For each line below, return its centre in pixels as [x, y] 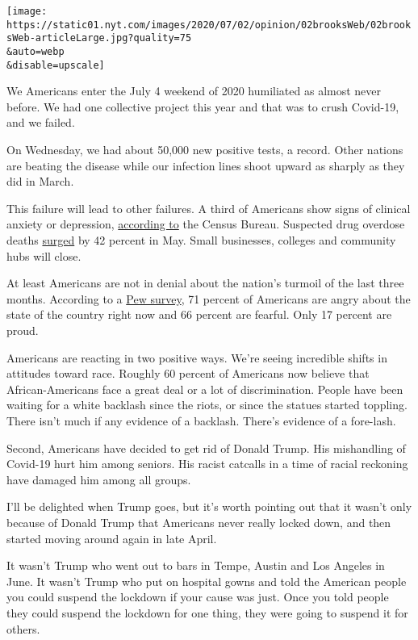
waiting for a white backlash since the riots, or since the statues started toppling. [207, 405]
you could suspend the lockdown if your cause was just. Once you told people [198, 597]
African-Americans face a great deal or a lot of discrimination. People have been [205, 389]
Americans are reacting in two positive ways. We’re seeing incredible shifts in [197, 357]
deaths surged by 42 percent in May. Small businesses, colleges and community [201, 240]
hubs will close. [44, 255]
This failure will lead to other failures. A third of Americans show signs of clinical [209, 208]
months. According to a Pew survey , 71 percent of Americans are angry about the [209, 298]
